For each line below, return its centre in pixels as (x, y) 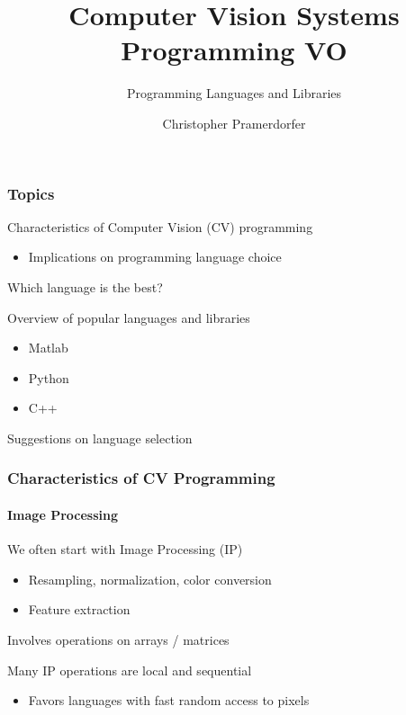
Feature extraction (79, 609)
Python (49, 377)
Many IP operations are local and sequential (130, 670)
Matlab (48, 348)
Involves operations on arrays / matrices (118, 639)
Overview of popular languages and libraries (129, 317)
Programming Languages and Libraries (234, 93)
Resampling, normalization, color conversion (150, 579)
